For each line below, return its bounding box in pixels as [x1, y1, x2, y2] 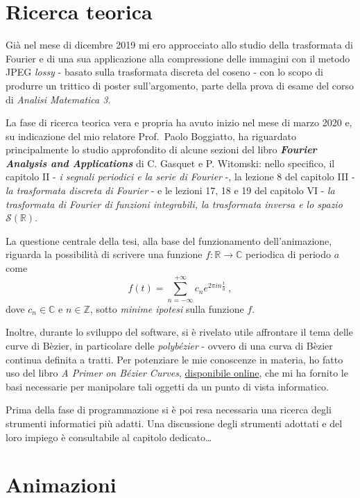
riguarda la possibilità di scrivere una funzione [6, 247, 203, 261]
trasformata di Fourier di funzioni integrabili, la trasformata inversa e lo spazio [6, 196, 343, 211]
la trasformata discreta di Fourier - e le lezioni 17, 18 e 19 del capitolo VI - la [6, 183, 335, 198]
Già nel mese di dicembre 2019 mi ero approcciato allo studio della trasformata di [6, 37, 354, 52]
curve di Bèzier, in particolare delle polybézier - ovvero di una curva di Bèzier [6, 338, 333, 352]
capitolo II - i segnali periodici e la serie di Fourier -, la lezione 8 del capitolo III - [6, 169, 355, 184]
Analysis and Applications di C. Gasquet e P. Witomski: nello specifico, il [6, 155, 335, 170]
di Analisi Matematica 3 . [6, 92, 111, 106]
